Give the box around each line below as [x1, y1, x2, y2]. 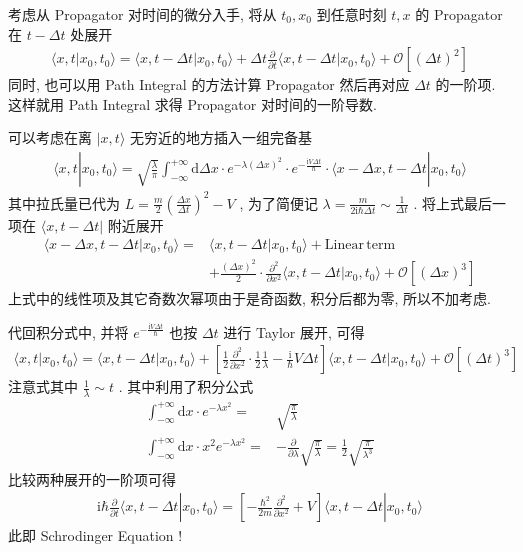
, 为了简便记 [239, 192, 318, 213]
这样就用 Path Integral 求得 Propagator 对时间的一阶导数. [8, 93, 377, 114]
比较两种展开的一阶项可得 [8, 468, 176, 489]
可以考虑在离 [8, 127, 92, 148]
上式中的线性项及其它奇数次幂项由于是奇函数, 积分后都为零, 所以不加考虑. [8, 288, 491, 309]
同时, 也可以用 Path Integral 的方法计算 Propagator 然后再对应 [8, 74, 410, 95]
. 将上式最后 [413, 192, 492, 213]
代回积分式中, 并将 [8, 321, 129, 342]
